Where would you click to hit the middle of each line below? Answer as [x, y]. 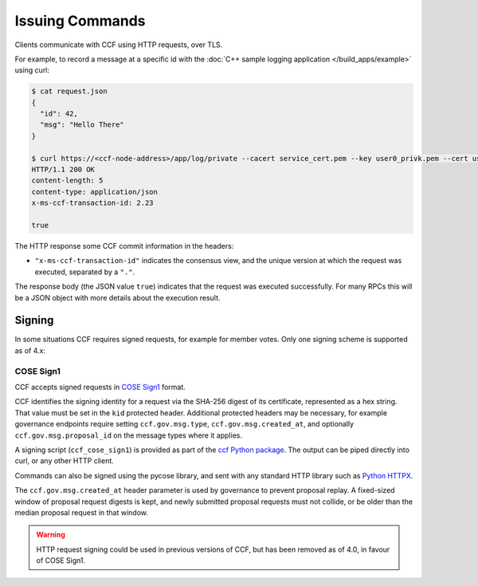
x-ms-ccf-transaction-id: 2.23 [93, 203]
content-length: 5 [67, 181]
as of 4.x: [30, 350]
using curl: [32, 70]
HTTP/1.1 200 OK [63, 170]
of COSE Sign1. [61, 560]
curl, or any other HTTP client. [65, 461]
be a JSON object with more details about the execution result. [118, 297]
